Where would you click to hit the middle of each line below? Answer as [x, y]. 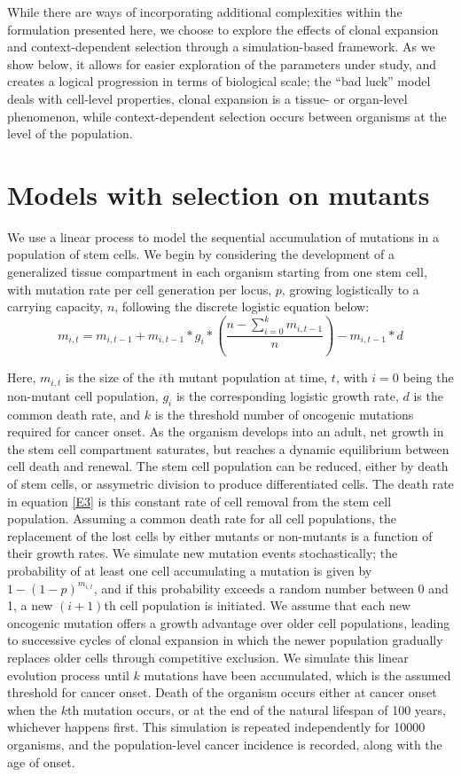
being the [428, 377]
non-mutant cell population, [83, 395]
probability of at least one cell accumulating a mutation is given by [190, 570]
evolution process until [68, 675]
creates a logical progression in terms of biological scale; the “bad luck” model [219, 81]
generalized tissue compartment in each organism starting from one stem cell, [217, 272]
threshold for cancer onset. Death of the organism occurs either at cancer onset [222, 692]
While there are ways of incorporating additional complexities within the [205, 12]
